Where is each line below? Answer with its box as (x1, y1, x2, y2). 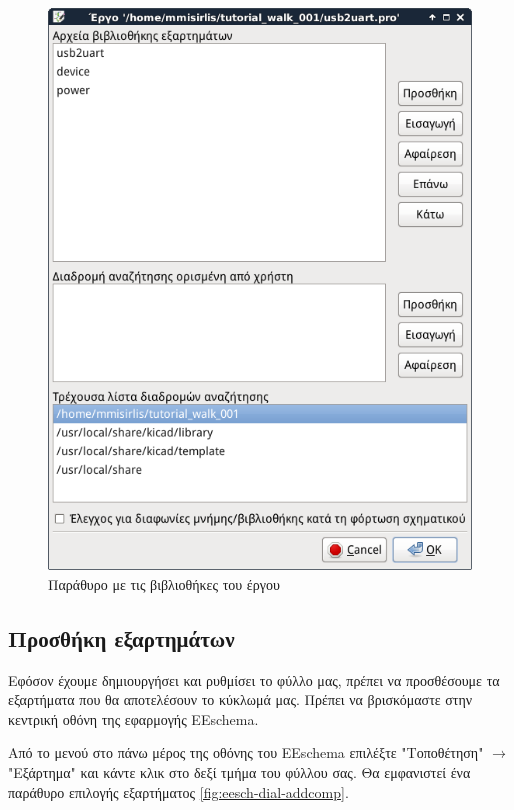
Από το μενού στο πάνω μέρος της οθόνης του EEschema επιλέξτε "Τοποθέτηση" (8, 742, 484, 763)
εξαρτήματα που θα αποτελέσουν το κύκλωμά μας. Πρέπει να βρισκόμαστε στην (8, 689, 473, 710)
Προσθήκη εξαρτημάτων (8, 622, 235, 653)
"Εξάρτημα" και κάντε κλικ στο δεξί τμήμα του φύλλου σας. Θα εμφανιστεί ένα (8, 761, 471, 782)
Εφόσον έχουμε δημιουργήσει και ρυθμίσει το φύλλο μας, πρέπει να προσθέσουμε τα (8, 669, 500, 690)
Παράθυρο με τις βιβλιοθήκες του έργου (48, 573, 280, 594)
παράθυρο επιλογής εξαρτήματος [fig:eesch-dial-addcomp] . (8, 781, 349, 802)
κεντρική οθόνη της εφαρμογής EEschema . (8, 708, 259, 729)
